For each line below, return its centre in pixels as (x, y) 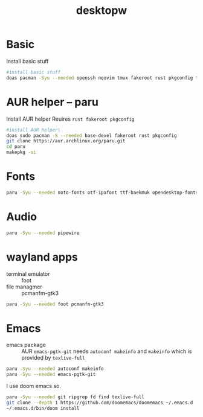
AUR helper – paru (52, 102)
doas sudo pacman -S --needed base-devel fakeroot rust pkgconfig (92, 135)
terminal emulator (28, 274)
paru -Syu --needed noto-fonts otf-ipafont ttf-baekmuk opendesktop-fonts (102, 193)
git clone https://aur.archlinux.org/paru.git (66, 141)
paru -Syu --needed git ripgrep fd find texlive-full (76, 397)
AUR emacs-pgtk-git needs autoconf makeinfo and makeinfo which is (107, 351)
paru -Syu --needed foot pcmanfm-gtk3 (55, 304)
